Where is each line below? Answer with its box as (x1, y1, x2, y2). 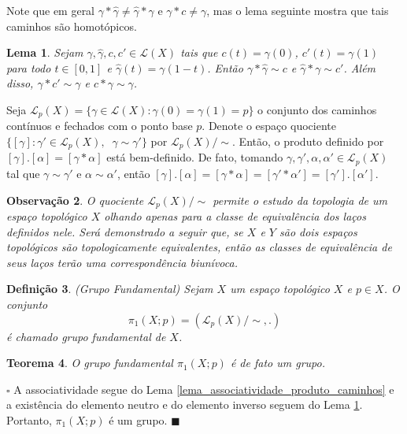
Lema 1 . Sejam (6, 44, 83, 61)
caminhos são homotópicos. (6, 17, 137, 34)
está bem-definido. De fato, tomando (106, 149, 283, 165)
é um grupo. (109, 411, 168, 428)
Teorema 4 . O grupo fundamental (6, 354, 173, 371)
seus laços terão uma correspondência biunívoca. (6, 254, 238, 270)
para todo (6, 59, 51, 76)
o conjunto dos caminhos (257, 101, 377, 117)
